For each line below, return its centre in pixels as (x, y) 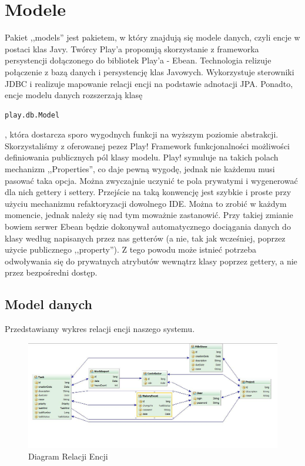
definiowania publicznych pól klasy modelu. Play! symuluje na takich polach (142, 157)
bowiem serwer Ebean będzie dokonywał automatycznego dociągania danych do (148, 227)
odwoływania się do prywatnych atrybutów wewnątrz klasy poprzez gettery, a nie (151, 261)
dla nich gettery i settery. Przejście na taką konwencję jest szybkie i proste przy (148, 192)
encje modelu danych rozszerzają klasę (74, 95)
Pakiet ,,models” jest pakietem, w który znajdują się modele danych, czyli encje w (152, 37)
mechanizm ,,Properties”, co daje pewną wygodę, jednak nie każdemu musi (140, 169)
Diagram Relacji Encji (68, 456)
